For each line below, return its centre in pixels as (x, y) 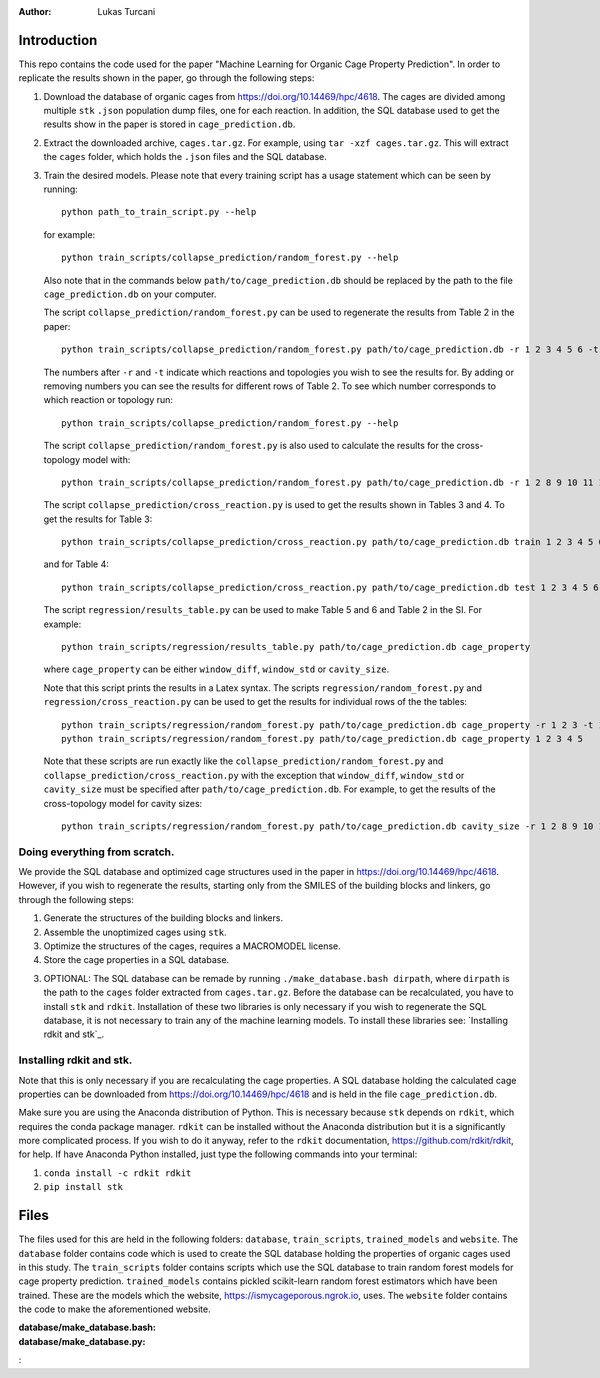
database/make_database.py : (82, 1341)
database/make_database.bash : (87, 1327)
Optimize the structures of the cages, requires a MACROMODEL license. (192, 946)
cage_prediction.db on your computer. (130, 294)
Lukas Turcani (126, 11)
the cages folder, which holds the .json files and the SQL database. (185, 157)
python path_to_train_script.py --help (159, 212)
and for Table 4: (76, 564)
